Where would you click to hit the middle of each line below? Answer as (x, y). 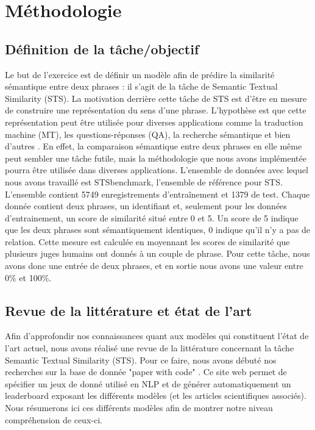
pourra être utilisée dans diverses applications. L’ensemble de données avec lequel (157, 170)
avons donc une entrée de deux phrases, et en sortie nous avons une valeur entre (154, 266)
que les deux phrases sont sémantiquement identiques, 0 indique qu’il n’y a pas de (158, 230)
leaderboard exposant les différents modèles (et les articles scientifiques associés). (156, 396)
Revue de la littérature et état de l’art (129, 310)
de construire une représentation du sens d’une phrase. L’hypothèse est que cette (156, 110)
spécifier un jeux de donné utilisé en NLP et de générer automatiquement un (148, 383)
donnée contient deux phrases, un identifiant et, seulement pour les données (146, 206)
